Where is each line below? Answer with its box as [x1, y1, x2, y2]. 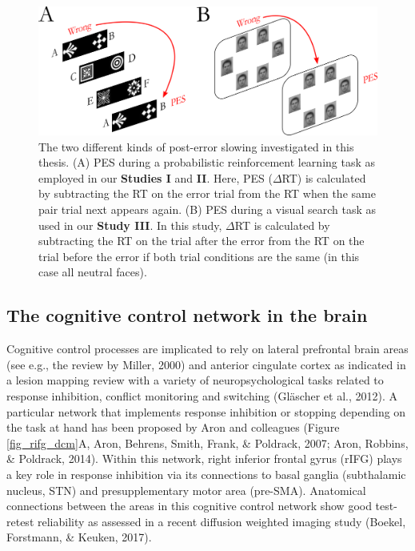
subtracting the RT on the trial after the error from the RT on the [38, 232, 365, 249]
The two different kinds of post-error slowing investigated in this [38, 138, 354, 155]
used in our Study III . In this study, [38, 216, 222, 233]
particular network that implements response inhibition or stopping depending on [6, 403, 406, 420]
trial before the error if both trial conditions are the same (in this [38, 247, 360, 264]
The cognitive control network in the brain [6, 303, 368, 328]
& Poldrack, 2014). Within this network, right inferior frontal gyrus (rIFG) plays [6, 450, 402, 467]
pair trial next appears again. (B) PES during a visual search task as [38, 201, 376, 218]
